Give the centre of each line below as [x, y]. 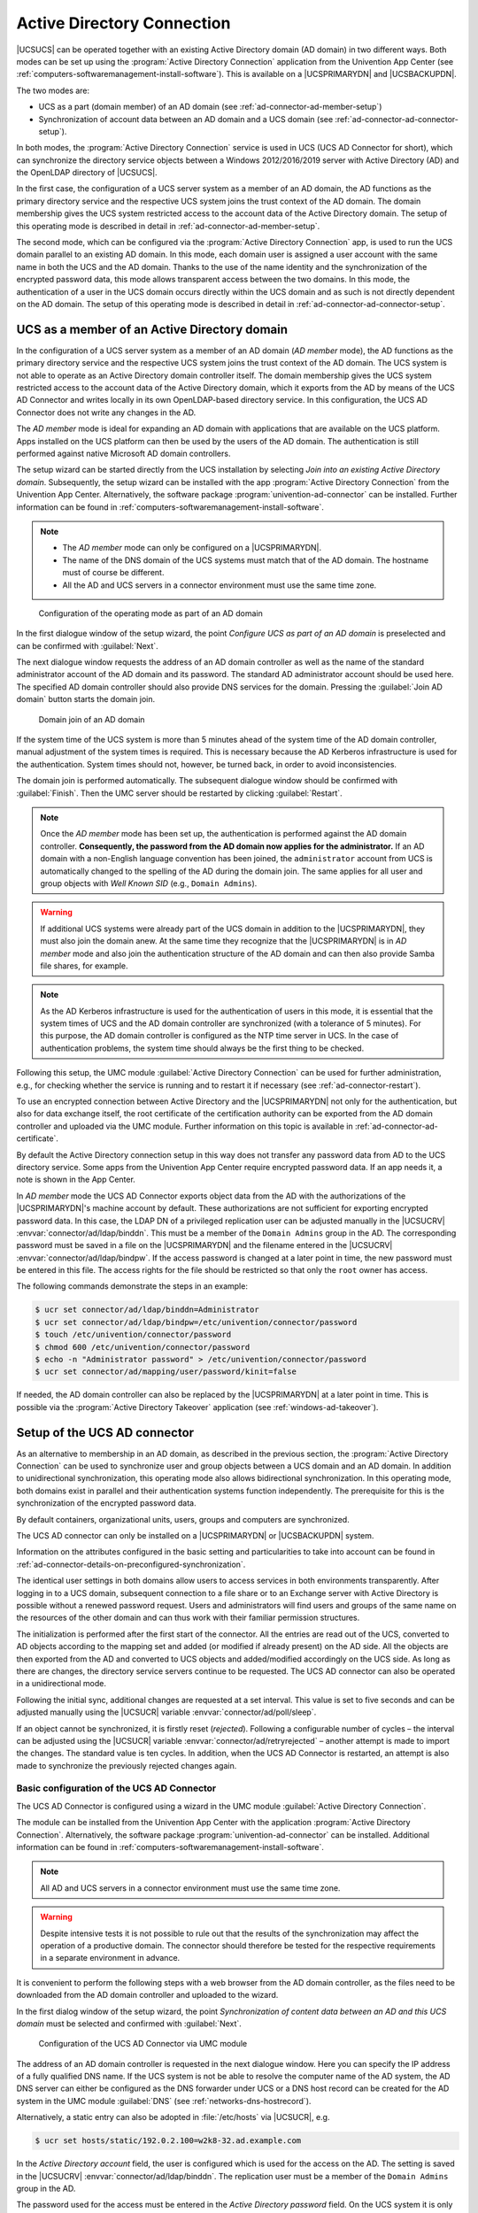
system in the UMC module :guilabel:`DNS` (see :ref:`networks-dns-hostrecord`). [164, 2101]
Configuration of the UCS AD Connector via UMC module [143, 2044]
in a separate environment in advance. [110, 1958]
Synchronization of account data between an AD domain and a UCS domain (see [186, 119]
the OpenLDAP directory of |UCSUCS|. [87, 173]
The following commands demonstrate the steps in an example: [132, 1286]
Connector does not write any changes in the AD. [106, 413]
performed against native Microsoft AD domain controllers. [123, 453]
